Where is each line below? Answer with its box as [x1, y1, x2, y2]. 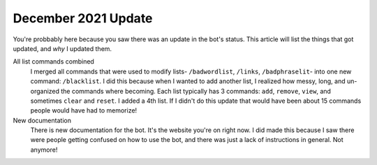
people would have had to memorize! [30, 106, 138, 115]
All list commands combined [13, 57, 94, 66]
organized [30, 87, 59, 95]
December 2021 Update [13, 10, 153, 26]
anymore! [30, 145, 58, 154]
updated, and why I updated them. [13, 44, 112, 52]
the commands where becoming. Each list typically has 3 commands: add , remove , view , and [60, 87, 332, 95]
